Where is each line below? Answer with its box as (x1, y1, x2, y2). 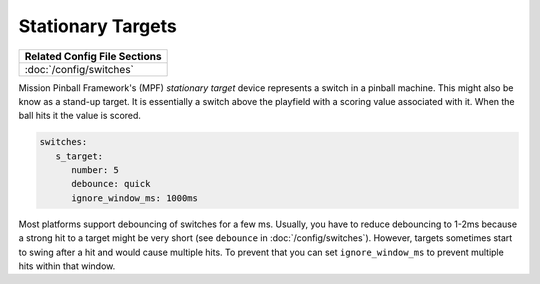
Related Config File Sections (24, 49, 162, 63)
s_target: (55, 150, 104, 162)
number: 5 (71, 165, 120, 176)
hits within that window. (18, 260, 116, 272)
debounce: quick (71, 178, 151, 190)
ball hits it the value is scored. (18, 110, 142, 122)
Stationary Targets (18, 15, 177, 37)
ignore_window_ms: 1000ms (71, 192, 199, 204)
